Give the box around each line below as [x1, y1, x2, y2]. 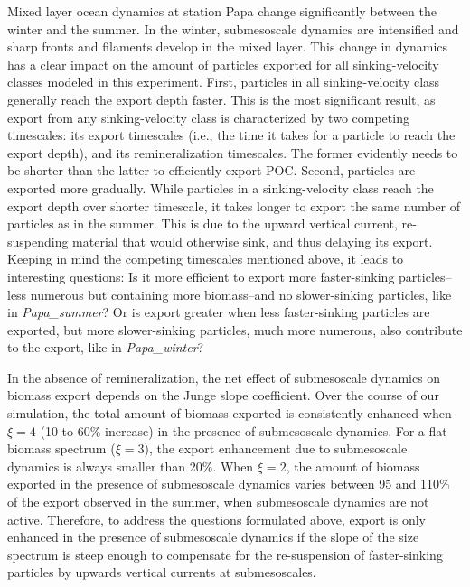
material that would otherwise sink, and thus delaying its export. [72, 231, 433, 250]
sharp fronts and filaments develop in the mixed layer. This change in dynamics [7, 37, 448, 56]
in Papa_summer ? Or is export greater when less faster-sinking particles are [7, 303, 430, 321]
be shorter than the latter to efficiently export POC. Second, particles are [7, 161, 416, 180]
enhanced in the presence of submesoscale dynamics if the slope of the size [7, 527, 419, 546]
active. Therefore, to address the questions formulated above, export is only [7, 509, 426, 528]
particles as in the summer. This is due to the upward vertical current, [7, 214, 398, 233]
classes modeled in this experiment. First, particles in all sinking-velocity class [7, 72, 440, 91]
